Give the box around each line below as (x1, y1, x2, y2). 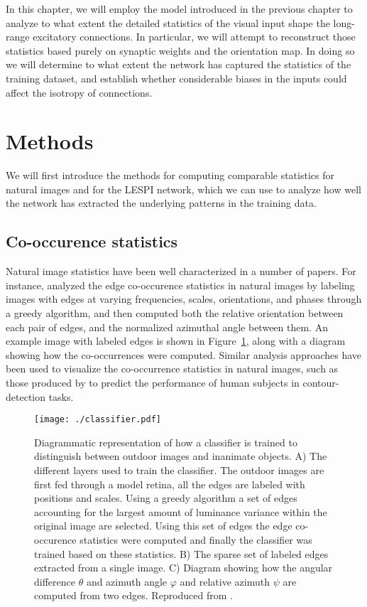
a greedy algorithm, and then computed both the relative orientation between (6, 306, 344, 321)
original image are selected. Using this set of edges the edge (34, 518, 292, 533)
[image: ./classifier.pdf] (34, 414, 161, 425)
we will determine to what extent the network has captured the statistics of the (6, 57, 351, 72)
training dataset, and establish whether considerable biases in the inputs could (6, 70, 347, 85)
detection (6, 389, 45, 404)
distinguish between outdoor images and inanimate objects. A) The (34, 448, 327, 463)
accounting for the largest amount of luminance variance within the (34, 504, 327, 519)
